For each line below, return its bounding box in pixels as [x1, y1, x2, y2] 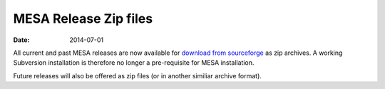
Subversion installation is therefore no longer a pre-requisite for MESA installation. [13, 58, 255, 67]
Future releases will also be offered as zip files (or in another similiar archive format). [13, 71, 262, 80]
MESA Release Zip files [13, 11, 153, 26]
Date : [13, 36, 30, 44]
